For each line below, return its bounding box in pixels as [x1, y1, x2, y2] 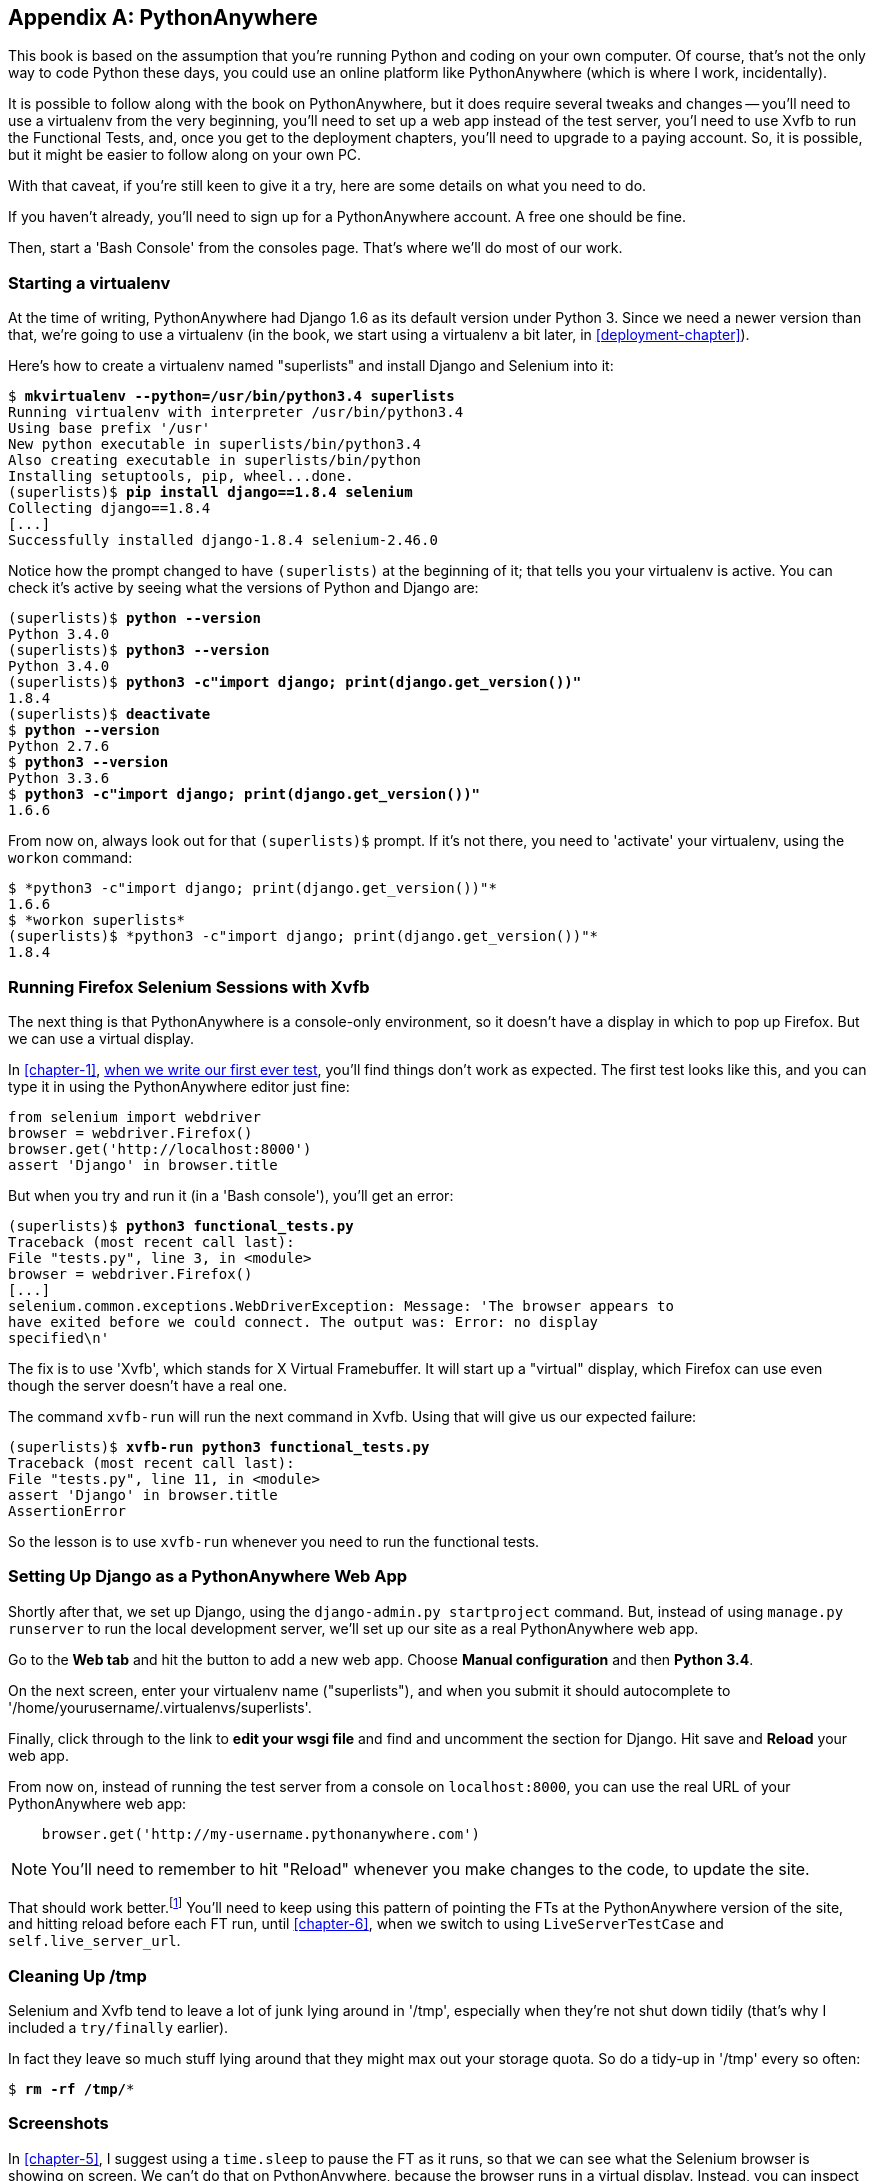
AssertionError [8, 1502, 127, 1519]
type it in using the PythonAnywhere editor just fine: [8, 1077, 350, 1095]
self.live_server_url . [8, 1932, 181, 1950]
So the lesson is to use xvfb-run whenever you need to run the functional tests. [8, 1532, 540, 1550]
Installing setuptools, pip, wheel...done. [8, 468, 354, 485]
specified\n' [8, 1329, 110, 1346]
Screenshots [8, 2113, 109, 2134]
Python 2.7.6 [8, 738, 110, 755]
